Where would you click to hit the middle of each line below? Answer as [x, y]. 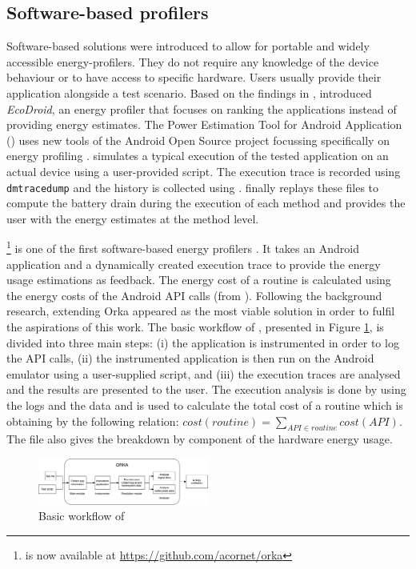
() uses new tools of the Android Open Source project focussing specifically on [198, 140]
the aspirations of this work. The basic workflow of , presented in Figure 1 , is [195, 327]
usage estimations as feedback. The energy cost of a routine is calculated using [199, 280]
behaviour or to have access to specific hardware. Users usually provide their [194, 77]
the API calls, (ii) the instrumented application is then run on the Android [190, 358]
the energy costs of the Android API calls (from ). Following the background [194, 295]
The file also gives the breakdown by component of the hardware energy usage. [200, 439]
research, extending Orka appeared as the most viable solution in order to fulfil [201, 311]
